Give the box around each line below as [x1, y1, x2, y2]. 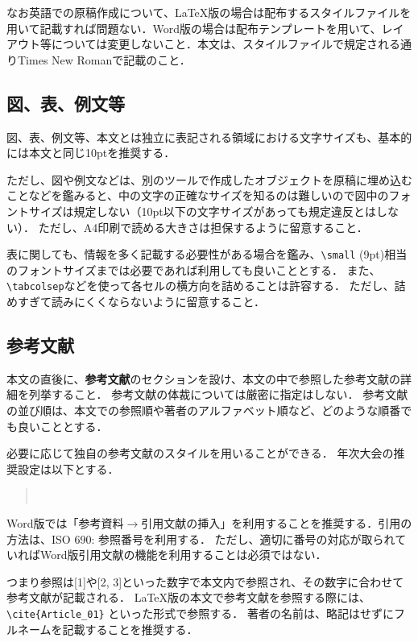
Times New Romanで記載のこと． [17, 51, 191, 68]
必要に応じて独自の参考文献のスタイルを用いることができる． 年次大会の [6, 445, 394, 462]
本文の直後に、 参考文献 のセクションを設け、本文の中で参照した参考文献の [6, 370, 400, 387]
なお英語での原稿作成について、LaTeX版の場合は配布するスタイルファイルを [6, 4, 412, 20]
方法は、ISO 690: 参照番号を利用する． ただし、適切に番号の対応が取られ [6, 530, 395, 547]
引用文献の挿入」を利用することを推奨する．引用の [141, 515, 412, 531]
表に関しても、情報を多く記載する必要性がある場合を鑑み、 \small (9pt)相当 [6, 246, 408, 263]
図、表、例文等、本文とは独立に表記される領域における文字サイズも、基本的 [6, 128, 412, 145]
